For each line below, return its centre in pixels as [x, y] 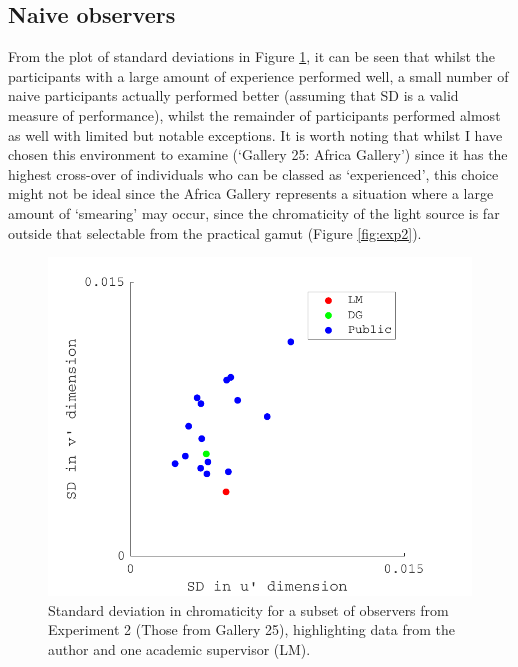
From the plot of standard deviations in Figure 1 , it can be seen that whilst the [251, 56]
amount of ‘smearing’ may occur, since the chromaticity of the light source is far [254, 212]
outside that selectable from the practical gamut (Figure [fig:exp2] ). [215, 232]
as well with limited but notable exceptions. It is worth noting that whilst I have [255, 134]
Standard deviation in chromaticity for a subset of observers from [248, 609]
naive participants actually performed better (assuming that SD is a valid [233, 95]
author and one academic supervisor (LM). [179, 648]
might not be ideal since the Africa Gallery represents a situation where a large [251, 193]
